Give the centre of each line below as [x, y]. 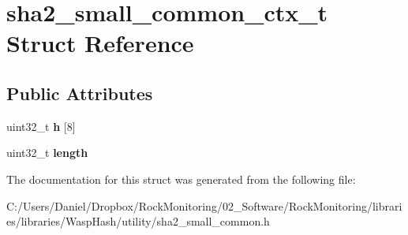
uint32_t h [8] [41, 126]
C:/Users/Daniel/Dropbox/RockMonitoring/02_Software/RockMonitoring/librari [204, 205]
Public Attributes [80, 93]
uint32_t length [47, 153]
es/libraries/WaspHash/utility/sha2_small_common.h [138, 221]
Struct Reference [100, 43]
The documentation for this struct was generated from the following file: [181, 179]
